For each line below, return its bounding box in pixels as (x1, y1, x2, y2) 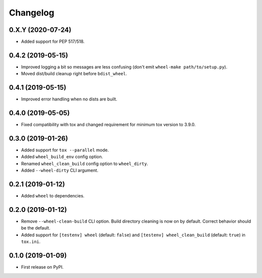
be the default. (21, 225, 50, 231)
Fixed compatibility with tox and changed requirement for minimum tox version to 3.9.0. (21, 122, 196, 128)
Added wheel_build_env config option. (21, 154, 103, 160)
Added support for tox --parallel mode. (21, 147, 109, 153)
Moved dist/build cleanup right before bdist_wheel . (21, 71, 127, 77)
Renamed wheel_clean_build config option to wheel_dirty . (21, 161, 148, 166)
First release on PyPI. (21, 264, 64, 270)
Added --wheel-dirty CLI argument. (21, 167, 98, 173)
